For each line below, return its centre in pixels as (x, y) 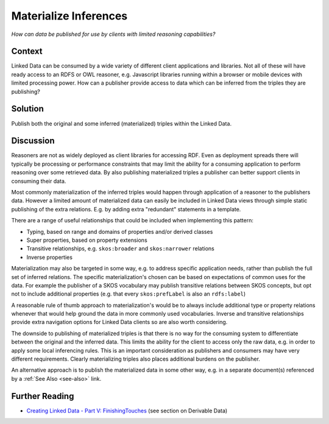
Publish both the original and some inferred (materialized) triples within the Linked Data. (121, 123)
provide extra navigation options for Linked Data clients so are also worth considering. (119, 322)
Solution (27, 109)
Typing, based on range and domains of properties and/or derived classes (120, 231)
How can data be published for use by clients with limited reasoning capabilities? (113, 34)
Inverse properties (50, 257)
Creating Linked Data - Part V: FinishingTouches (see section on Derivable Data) (127, 411)
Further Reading (43, 396)
